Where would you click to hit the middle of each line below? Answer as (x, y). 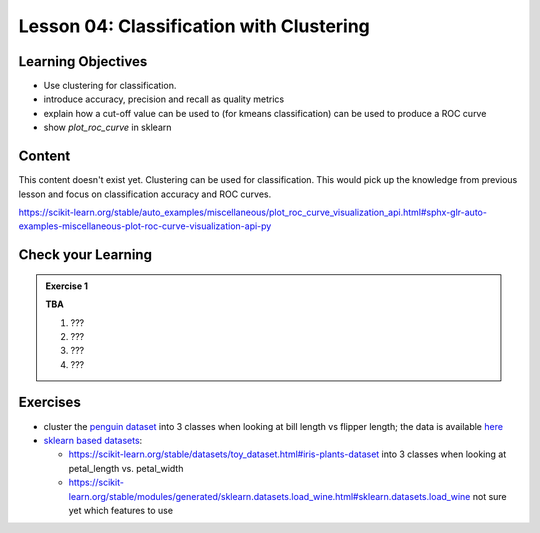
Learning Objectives (83, 61)
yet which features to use (121, 510)
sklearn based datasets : (93, 440)
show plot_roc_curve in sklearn (107, 127)
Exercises (50, 402)
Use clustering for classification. (110, 86)
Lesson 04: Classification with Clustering (194, 26)
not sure (489, 496)
